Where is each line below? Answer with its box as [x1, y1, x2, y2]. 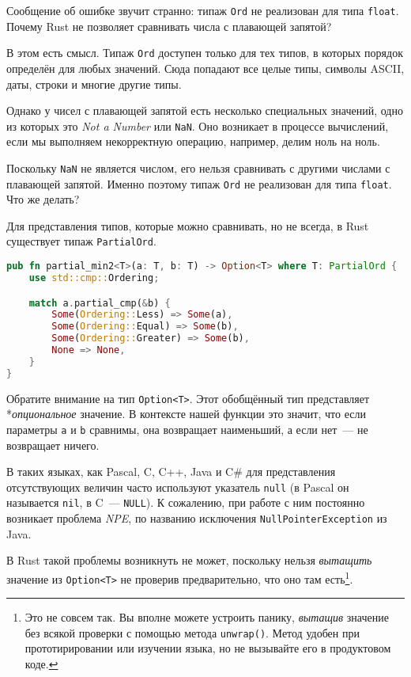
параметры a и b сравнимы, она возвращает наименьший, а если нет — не [6, 420, 368, 437]
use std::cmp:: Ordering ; [28, 272, 160, 283]
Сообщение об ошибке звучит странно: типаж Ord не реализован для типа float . [6, 2, 399, 18]
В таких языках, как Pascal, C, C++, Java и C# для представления [6, 463, 336, 480]
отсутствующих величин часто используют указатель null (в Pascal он [6, 478, 349, 495]
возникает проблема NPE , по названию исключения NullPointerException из [6, 510, 387, 527]
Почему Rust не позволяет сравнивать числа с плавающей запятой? [6, 17, 332, 34]
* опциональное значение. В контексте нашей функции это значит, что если [6, 405, 366, 422]
